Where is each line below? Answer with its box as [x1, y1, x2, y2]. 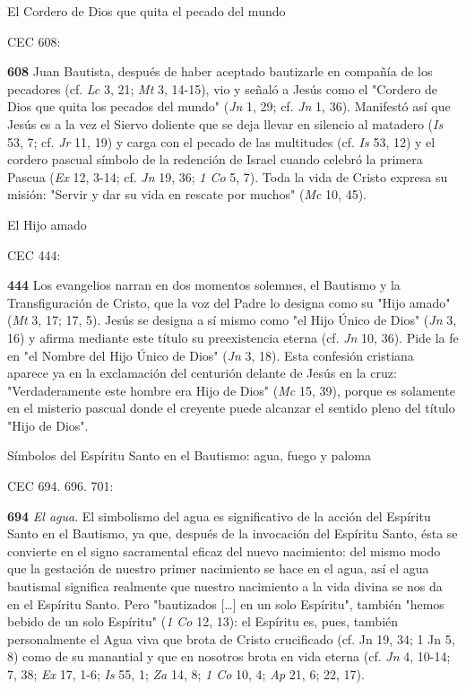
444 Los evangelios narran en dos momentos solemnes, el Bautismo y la [7, 275, 401, 294]
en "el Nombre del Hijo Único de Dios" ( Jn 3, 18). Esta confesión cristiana [7, 345, 414, 364]
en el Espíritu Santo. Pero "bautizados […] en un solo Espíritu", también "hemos [7, 594, 444, 613]
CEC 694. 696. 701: [7, 476, 114, 495]
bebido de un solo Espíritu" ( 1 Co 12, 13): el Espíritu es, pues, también [7, 612, 399, 631]
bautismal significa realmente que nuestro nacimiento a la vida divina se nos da [7, 577, 443, 596]
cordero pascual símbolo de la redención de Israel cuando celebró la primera [7, 150, 423, 169]
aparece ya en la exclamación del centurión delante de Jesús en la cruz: [7, 363, 397, 382]
